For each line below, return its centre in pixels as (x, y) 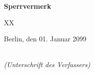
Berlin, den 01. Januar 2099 (45, 39)
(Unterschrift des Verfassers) (47, 64)
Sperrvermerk (28, 6)
